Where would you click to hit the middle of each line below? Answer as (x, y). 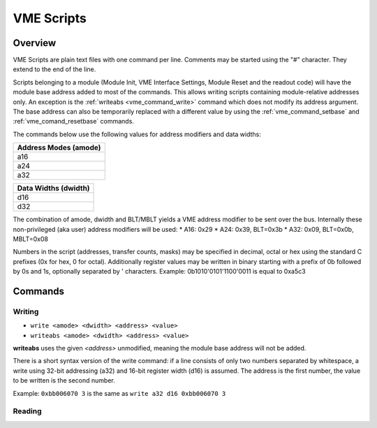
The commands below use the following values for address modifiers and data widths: (137, 134)
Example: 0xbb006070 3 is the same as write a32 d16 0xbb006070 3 (119, 393)
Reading (27, 411)
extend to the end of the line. (54, 69)
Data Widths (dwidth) (53, 189)
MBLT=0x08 (31, 239)
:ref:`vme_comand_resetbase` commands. (73, 121)
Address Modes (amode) (59, 148)
